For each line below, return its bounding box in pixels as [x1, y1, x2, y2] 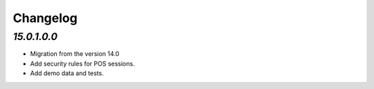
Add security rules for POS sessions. [30, 59, 135, 68]
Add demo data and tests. [30, 69, 104, 77]
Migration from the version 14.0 [30, 50, 120, 58]
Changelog [12, 10, 78, 26]
